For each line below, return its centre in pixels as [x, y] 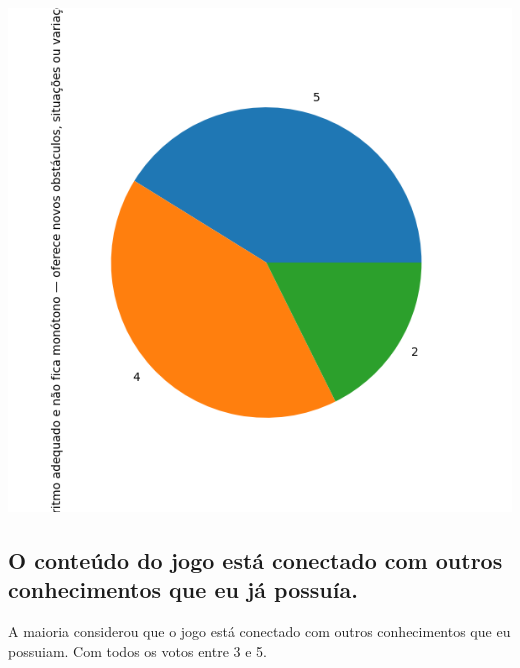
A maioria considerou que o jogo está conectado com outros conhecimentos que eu [259, 631]
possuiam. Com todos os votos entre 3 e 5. [137, 650]
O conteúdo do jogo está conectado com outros [255, 559]
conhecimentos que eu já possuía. [183, 589]
